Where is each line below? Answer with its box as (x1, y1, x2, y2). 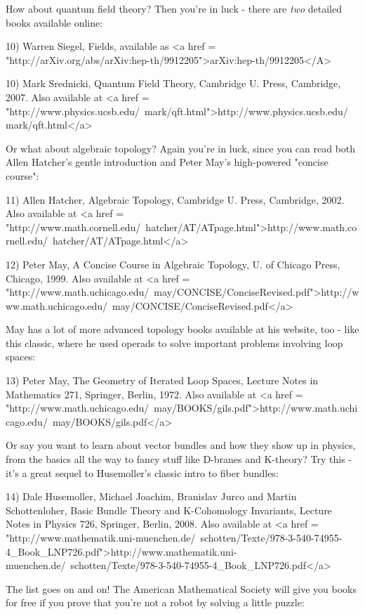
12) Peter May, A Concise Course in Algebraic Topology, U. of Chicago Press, (6, 256, 340, 271)
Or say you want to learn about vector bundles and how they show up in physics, (6, 438, 356, 452)
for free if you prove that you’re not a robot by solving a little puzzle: (6, 595, 305, 610)
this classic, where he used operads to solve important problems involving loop (6, 335, 343, 350)
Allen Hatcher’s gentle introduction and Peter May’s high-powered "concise (6, 155, 328, 169)
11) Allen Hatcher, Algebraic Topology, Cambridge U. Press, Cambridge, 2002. (6, 192, 345, 207)
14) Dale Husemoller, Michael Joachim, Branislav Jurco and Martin (6, 489, 297, 504)
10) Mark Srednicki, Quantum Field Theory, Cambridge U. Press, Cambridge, (6, 76, 341, 91)
